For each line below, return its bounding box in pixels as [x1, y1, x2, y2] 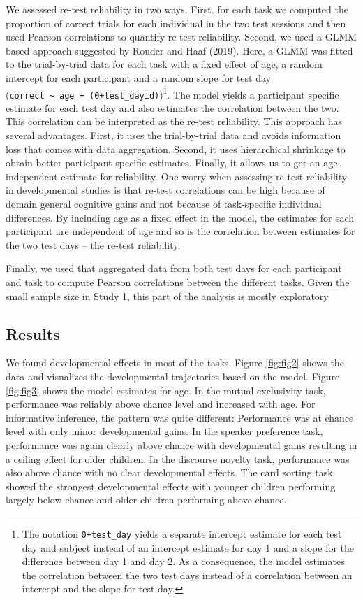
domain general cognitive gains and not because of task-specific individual [6, 197, 322, 211]
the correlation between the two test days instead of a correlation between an [22, 567, 353, 582]
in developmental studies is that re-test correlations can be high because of [6, 183, 325, 197]
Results [6, 322, 60, 344]
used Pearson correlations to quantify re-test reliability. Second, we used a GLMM [6, 29, 357, 44]
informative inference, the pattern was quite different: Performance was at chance [6, 410, 354, 424]
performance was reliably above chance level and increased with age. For [6, 397, 316, 411]
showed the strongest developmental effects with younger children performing [6, 478, 336, 493]
